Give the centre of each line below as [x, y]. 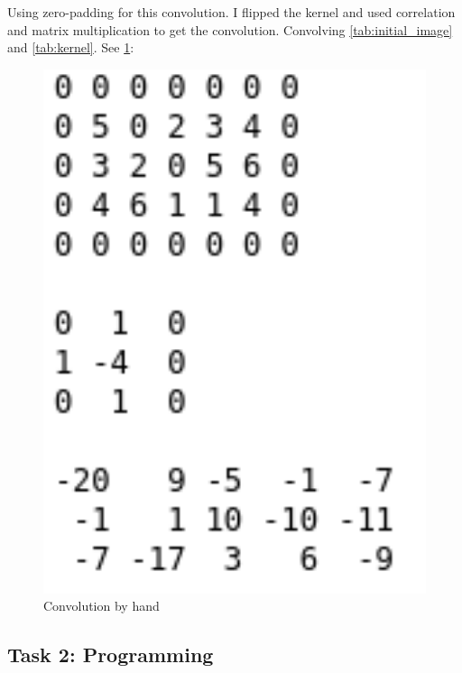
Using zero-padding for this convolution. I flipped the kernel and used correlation [231, 12]
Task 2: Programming [111, 655]
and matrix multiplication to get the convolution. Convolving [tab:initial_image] [230, 29]
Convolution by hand [102, 606]
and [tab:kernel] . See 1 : [71, 47]
